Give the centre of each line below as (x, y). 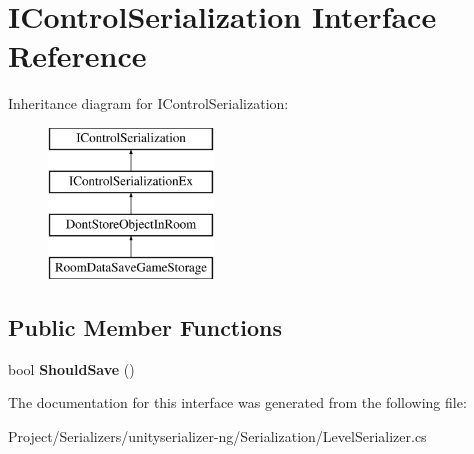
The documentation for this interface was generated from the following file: (237, 402)
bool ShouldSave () (71, 368)
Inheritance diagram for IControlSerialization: (148, 103)
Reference (77, 55)
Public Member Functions (145, 327)
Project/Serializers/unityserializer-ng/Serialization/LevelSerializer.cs (217, 436)
